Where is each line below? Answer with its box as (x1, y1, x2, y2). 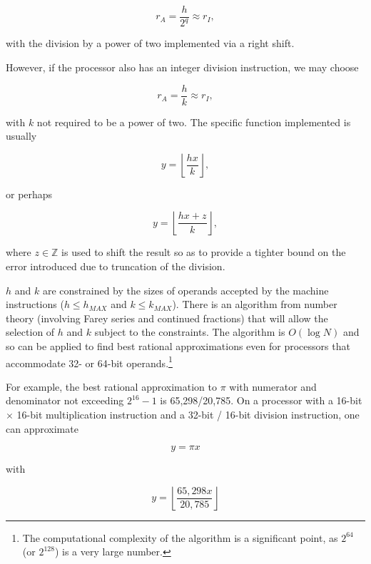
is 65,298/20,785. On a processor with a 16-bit (160, 393, 362, 408)
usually (6, 128, 37, 143)
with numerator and (229, 379, 317, 394)
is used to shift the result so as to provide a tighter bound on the (61, 245, 346, 260)
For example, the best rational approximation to (6, 379, 217, 394)
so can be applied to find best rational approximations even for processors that (6, 339, 350, 353)
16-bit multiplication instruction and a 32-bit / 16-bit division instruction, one (16, 407, 360, 422)
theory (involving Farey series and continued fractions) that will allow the (6, 310, 328, 325)
